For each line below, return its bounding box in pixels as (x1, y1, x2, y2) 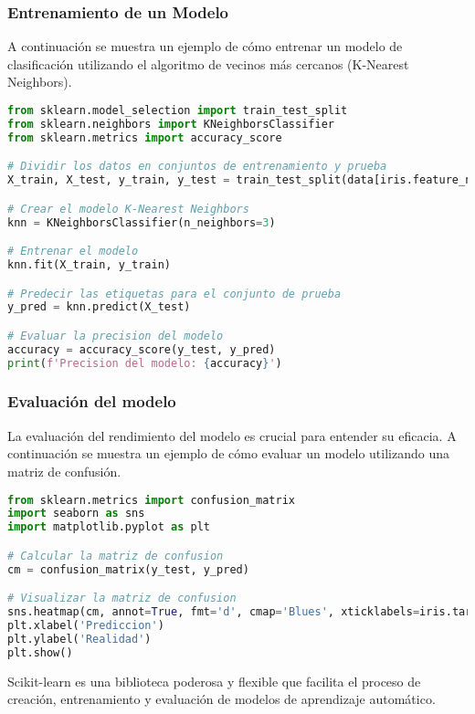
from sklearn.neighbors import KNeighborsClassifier (7, 117, 334, 131)
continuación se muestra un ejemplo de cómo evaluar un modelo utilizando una (7, 444, 450, 463)
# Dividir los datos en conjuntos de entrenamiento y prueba (7, 160, 387, 173)
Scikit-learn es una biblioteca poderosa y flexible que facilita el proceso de (7, 671, 421, 690)
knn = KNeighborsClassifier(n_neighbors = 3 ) (7, 215, 276, 229)
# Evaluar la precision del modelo (7, 329, 224, 342)
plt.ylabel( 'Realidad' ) (7, 632, 152, 646)
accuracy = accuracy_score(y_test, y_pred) (7, 342, 276, 356)
